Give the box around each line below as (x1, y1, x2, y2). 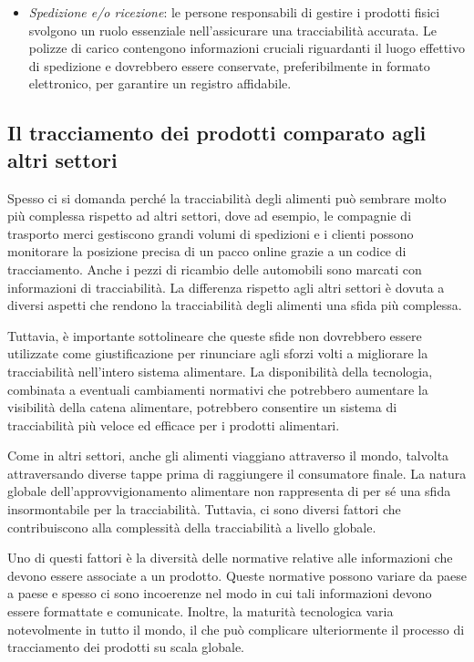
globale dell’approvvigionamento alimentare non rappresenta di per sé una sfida (7, 481, 451, 501)
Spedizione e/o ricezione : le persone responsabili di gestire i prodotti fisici (28, 3, 440, 21)
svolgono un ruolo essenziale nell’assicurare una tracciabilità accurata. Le (28, 20, 438, 39)
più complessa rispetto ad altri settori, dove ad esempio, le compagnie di (7, 206, 412, 225)
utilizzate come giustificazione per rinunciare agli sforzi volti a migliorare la (7, 344, 428, 363)
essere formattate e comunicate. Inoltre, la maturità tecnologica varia (7, 602, 394, 621)
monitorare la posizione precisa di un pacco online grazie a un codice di (7, 242, 407, 261)
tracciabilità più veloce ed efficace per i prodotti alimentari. (7, 415, 340, 434)
